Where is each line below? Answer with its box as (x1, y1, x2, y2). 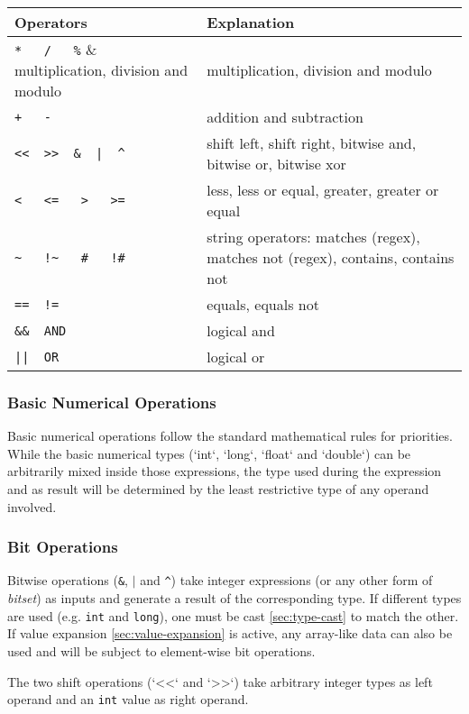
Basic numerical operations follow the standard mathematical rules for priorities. (7, 426, 453, 445)
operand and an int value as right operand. (7, 690, 249, 709)
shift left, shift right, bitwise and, (207, 133, 417, 153)
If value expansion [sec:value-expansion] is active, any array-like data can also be (7, 624, 453, 643)
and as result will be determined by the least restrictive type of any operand (7, 480, 429, 498)
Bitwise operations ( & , (7, 571, 128, 590)
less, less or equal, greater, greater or (207, 179, 439, 200)
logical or (207, 346, 265, 367)
